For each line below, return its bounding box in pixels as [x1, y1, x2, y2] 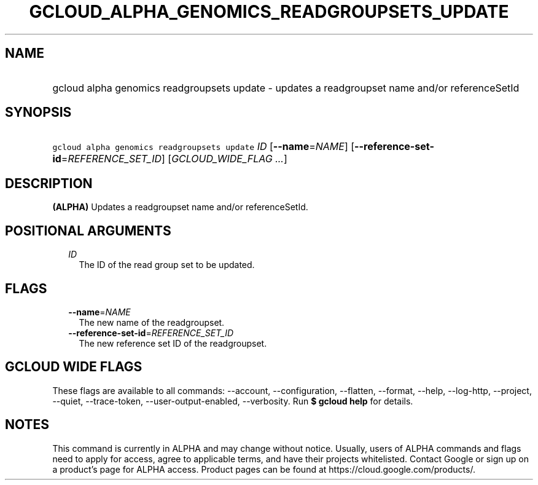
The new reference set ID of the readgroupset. [79, 337, 267, 349]
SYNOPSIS [5, 104, 72, 120]
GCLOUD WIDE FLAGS [5, 359, 142, 375]
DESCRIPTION [5, 175, 93, 191]
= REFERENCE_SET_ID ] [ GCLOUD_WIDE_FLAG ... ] [61, 152, 287, 165]
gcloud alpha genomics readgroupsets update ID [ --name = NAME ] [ [52, 140, 355, 153]
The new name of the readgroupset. [79, 317, 225, 328]
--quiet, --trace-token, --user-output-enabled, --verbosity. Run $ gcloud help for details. [52, 395, 413, 406]
